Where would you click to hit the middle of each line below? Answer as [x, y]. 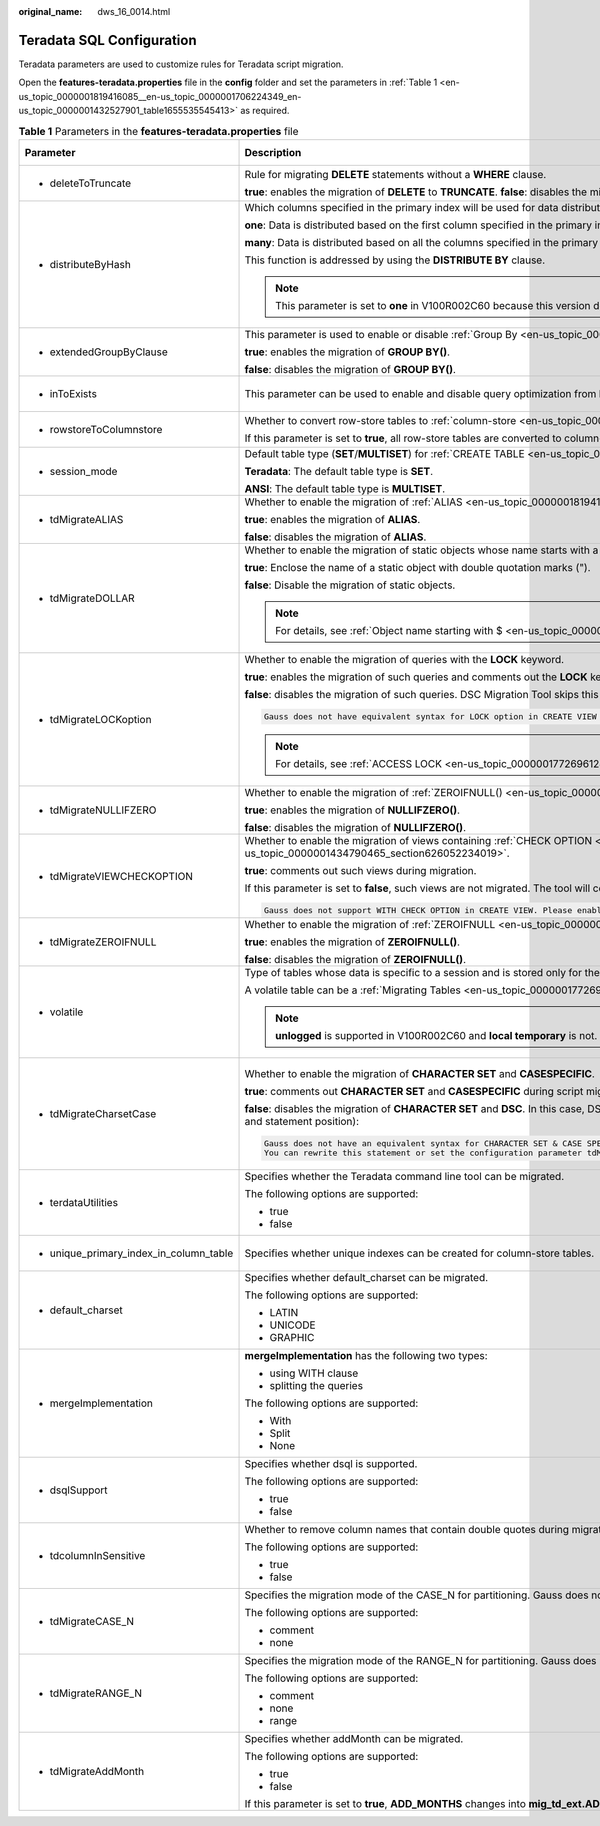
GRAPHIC [292, 1338]
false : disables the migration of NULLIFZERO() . [355, 827]
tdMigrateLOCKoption [100, 719]
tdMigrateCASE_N [92, 1622]
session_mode [83, 471]
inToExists [73, 393]
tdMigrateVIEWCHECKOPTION [121, 876]
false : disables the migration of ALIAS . [335, 537]
